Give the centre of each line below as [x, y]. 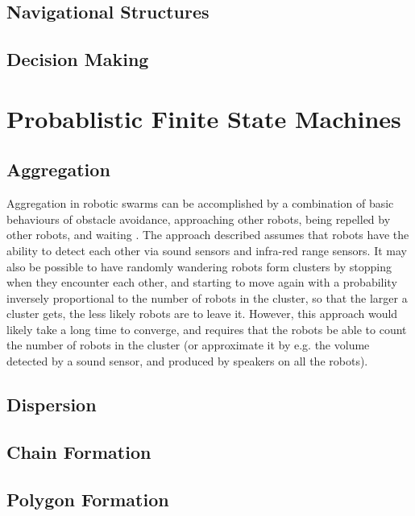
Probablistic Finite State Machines [204, 118]
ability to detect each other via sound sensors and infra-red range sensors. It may [207, 250]
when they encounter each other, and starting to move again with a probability [202, 282]
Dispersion [52, 405]
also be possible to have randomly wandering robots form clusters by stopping [199, 266]
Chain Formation [79, 451]
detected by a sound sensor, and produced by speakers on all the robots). [187, 361]
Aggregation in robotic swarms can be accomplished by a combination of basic [200, 203]
